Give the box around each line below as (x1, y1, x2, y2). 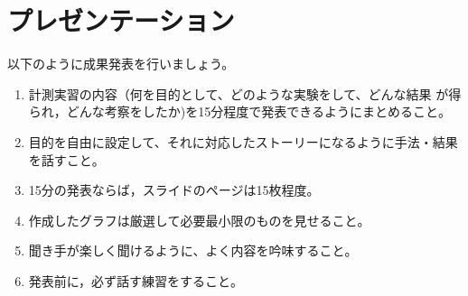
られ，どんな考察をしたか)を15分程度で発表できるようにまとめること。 (28, 102, 451, 121)
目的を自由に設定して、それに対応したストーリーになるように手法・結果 (28, 132, 458, 151)
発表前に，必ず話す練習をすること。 (28, 271, 244, 290)
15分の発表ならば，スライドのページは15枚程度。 (28, 180, 320, 199)
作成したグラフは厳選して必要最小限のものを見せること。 (28, 210, 370, 229)
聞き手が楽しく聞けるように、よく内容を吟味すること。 (28, 241, 358, 260)
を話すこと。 (28, 150, 105, 169)
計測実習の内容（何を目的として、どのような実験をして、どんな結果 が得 (28, 84, 462, 103)
